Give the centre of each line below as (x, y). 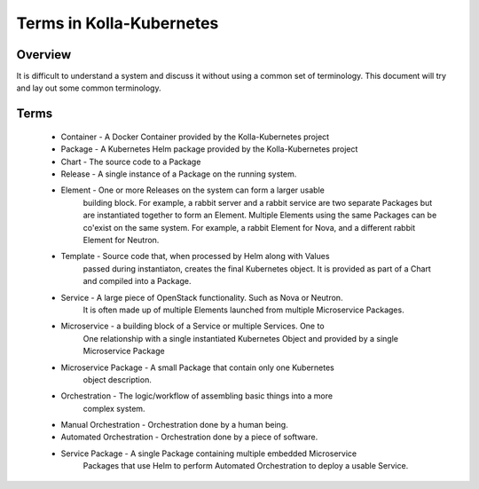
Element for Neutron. (121, 240)
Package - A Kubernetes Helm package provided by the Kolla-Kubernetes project (209, 149)
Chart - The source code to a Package (131, 162)
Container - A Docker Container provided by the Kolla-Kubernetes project (195, 137)
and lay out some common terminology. (89, 88)
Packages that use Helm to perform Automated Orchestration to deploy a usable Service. (246, 466)
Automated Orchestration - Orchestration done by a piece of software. (189, 437)
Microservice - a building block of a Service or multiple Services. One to (192, 326)
